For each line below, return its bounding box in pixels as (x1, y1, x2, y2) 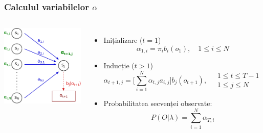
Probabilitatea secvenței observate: (103, 97, 212, 108)
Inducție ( (103, 60, 135, 71)
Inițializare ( (103, 35, 143, 45)
